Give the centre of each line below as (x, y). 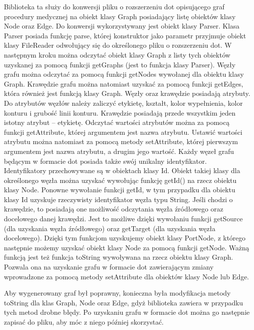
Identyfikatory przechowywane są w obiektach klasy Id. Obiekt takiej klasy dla (122, 170)
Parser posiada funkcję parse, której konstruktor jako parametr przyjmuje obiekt (125, 35)
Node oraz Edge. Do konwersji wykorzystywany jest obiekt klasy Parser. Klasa (122, 26)
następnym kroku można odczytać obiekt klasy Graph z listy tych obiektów (117, 54)
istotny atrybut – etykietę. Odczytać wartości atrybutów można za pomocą (117, 122)
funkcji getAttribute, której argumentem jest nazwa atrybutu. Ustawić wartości (123, 132)
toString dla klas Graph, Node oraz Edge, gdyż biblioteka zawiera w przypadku (124, 302)
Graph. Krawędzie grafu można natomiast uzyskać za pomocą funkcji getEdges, (124, 83)
